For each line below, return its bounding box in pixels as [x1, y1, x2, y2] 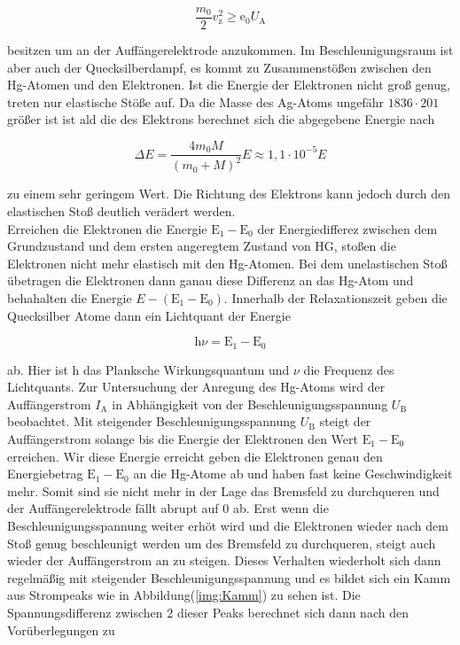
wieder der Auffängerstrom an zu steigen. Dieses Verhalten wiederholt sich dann [7, 551, 441, 570]
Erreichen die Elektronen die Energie [7, 219, 207, 237]
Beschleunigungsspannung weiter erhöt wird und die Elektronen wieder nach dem [7, 516, 448, 534]
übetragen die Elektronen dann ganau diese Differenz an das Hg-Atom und [7, 271, 414, 290]
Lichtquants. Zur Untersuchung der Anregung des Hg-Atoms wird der [7, 377, 386, 396]
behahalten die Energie [7, 289, 132, 307]
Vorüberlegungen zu [7, 620, 115, 639]
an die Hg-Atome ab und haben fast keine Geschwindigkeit [133, 464, 453, 483]
